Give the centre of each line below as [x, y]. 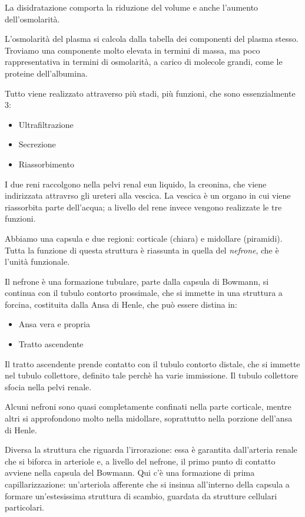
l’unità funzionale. [37, 261]
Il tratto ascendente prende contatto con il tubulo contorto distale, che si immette [152, 363]
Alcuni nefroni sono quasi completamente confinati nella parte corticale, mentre [148, 406]
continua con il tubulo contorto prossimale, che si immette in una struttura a [144, 293]
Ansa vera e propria [54, 324]
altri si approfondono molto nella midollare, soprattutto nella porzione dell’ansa [149, 418]
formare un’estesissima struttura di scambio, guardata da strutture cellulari [141, 495]
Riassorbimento [46, 164]
